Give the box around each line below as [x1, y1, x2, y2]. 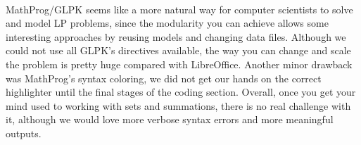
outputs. [6, 125, 42, 140]
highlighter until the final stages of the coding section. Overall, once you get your [6, 84, 356, 99]
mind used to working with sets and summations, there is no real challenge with [6, 98, 351, 113]
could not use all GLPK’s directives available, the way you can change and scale [6, 43, 351, 58]
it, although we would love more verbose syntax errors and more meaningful [6, 112, 334, 127]
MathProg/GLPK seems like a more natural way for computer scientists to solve [6, 1, 353, 16]
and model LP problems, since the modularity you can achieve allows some [6, 15, 329, 30]
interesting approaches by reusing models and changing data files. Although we [6, 29, 346, 44]
